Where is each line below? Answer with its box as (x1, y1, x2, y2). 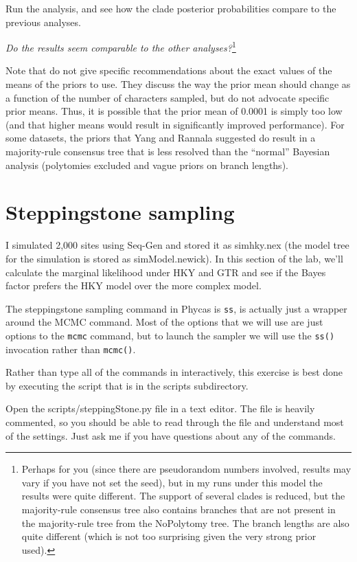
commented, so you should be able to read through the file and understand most (5, 415, 344, 429)
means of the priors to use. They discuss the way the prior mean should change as (5, 77, 351, 91)
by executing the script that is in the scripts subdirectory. (5, 378, 249, 392)
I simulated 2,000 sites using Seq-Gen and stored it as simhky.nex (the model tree (5, 238, 349, 252)
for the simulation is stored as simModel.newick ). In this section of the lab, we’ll (5, 251, 343, 265)
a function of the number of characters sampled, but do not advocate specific (5, 90, 330, 104)
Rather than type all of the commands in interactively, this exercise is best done (5, 365, 343, 379)
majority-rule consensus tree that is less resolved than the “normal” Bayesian (5, 144, 330, 158)
